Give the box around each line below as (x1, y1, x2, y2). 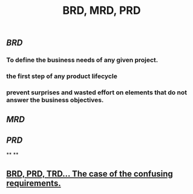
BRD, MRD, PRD (62, 4, 141, 18)
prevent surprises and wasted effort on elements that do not (6, 88, 188, 97)
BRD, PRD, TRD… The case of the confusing (6, 169, 174, 179)
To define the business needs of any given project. (6, 56, 159, 64)
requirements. (6, 178, 62, 188)
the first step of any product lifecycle (6, 72, 118, 80)
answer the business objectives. (6, 95, 104, 104)
